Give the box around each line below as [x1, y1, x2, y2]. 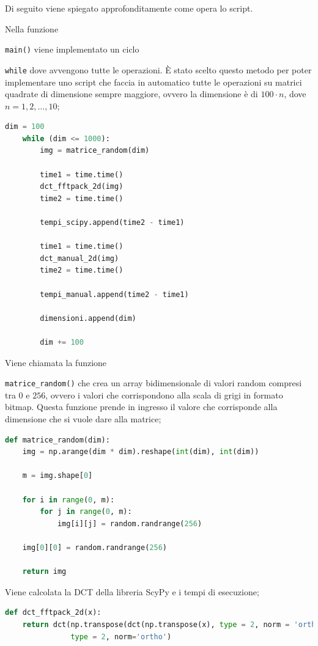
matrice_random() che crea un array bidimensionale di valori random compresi [5, 376, 302, 389]
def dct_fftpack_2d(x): [5, 608, 102, 617]
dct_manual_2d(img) [40, 254, 119, 263]
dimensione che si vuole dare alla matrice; [5, 413, 161, 425]
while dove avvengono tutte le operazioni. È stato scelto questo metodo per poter [5, 63, 312, 76]
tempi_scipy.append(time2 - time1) [40, 218, 185, 227]
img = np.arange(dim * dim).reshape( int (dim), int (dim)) [22, 447, 259, 457]
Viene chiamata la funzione [5, 356, 107, 369]
